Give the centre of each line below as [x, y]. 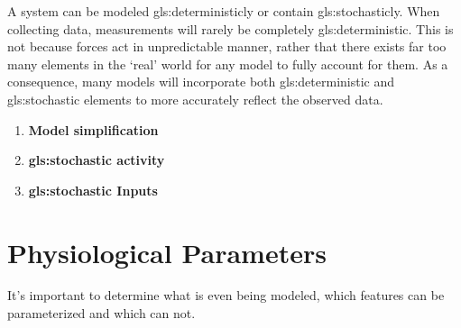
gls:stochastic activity [97, 160]
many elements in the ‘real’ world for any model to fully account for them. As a [228, 64]
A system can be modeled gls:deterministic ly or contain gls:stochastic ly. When [224, 11]
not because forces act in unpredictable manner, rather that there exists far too [227, 46]
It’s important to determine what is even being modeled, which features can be [226, 295]
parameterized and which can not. [101, 313]
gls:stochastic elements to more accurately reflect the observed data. [195, 99]
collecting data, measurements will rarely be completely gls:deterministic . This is [230, 28]
